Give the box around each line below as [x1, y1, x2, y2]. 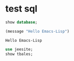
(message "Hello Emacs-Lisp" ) [5, 29, 70, 34]
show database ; [5, 20, 38, 25]
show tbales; [5, 51, 33, 56]
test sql [5, 3, 38, 15]
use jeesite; [5, 46, 33, 52]
